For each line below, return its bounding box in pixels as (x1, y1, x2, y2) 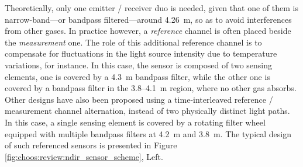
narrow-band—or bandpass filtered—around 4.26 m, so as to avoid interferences (5, 13, 292, 25)
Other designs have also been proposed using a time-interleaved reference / (5, 93, 273, 105)
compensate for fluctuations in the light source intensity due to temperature (5, 47, 277, 60)
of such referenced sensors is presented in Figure (5, 139, 177, 151)
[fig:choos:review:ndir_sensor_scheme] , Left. (5, 150, 163, 162)
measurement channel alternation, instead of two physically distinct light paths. (5, 105, 290, 117)
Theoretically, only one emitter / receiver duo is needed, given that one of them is (5, 2, 298, 13)
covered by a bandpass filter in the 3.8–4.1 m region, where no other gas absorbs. (5, 82, 297, 94)
